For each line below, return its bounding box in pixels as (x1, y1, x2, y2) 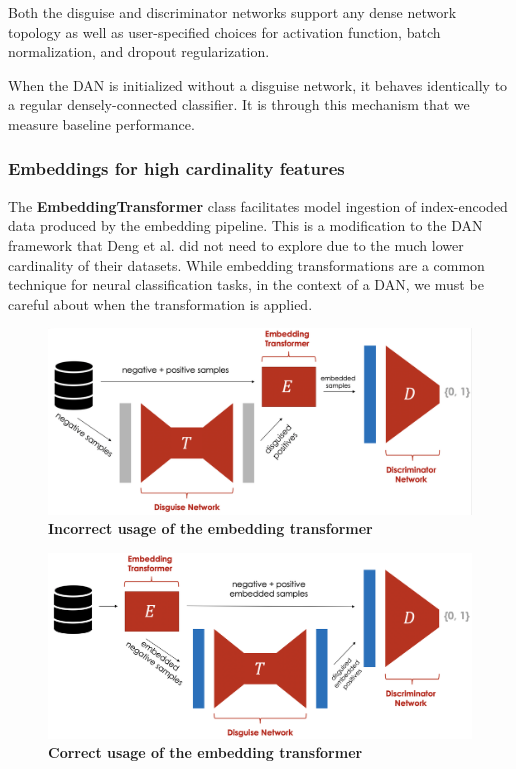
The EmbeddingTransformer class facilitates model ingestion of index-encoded (8, 195, 508, 216)
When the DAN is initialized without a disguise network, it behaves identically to (8, 74, 508, 95)
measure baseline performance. (8, 113, 195, 134)
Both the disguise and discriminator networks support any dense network (8, 2, 457, 22)
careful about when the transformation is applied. (8, 293, 313, 314)
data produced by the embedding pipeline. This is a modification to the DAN (8, 215, 483, 236)
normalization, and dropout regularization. (8, 41, 270, 62)
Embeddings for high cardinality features (8, 156, 345, 181)
